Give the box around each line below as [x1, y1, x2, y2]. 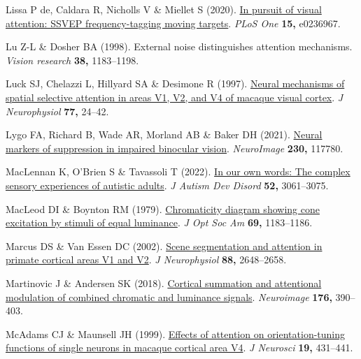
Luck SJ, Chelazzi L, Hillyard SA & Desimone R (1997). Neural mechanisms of [6, 76, 345, 91]
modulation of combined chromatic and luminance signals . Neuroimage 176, [6, 289, 332, 304]
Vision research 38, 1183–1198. [6, 52, 139, 67]
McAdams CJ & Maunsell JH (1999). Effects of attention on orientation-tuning [6, 326, 346, 341]
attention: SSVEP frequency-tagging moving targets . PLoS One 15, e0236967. [6, 15, 341, 30]
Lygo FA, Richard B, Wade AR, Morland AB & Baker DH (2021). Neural [6, 127, 323, 142]
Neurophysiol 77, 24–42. [6, 103, 109, 118]
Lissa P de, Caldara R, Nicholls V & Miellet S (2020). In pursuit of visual [6, 2, 322, 16]
